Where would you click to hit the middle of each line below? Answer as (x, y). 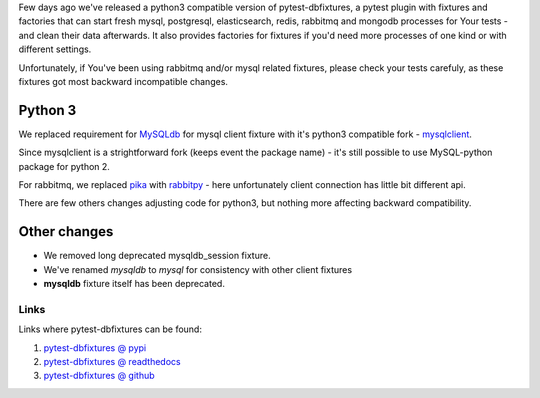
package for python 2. (64, 166)
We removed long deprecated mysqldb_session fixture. (157, 256)
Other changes (66, 231)
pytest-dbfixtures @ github (99, 376)
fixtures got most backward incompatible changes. (123, 81)
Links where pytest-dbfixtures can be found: (110, 329)
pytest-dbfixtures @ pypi (95, 347)
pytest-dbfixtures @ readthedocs (112, 362)
